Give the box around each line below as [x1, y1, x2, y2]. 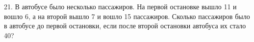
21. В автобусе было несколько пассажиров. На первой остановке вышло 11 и [4, 1, 237, 11]
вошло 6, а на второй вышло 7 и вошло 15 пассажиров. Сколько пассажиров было [4, 11, 250, 21]
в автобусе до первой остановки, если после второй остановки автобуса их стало [4, 21, 246, 31]
